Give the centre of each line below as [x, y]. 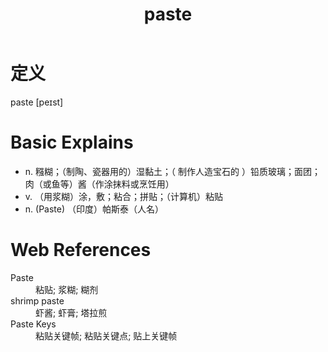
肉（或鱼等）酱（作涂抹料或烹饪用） [99, 184]
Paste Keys [33, 324]
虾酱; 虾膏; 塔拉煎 [71, 312]
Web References [81, 250]
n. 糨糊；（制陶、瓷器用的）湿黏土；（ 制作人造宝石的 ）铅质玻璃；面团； [172, 171]
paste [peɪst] [37, 102]
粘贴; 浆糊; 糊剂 [67, 289]
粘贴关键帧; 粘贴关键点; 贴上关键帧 [106, 335]
